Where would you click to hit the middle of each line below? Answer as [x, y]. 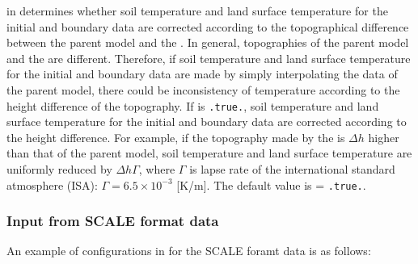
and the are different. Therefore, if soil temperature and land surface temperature [209, 58]
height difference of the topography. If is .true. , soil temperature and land [193, 105]
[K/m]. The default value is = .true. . [271, 184]
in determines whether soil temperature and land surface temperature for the [197, 10]
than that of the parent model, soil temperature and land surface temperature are [209, 153]
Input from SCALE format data [113, 221]
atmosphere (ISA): [52, 184]
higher [384, 137]
